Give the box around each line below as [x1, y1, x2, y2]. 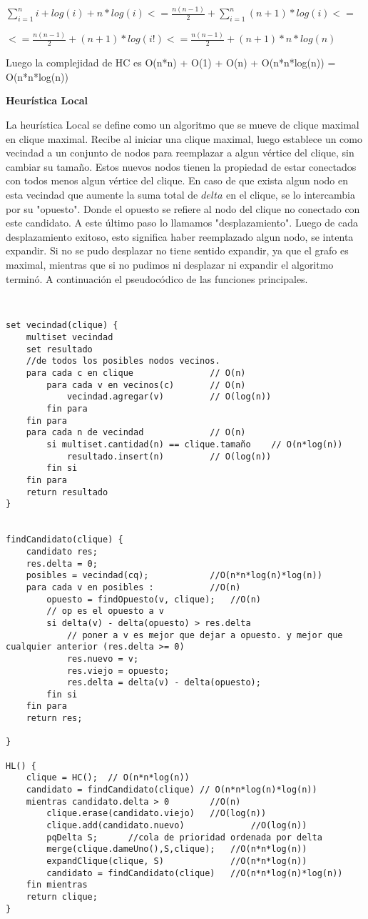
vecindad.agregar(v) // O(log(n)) [66, 392, 272, 402]
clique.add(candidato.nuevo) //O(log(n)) [46, 820, 307, 831]
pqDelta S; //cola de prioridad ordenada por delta [46, 832, 322, 843]
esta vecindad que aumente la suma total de [6, 187, 198, 202]
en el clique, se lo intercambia [226, 187, 355, 202]
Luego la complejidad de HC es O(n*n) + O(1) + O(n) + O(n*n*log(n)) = [6, 55, 336, 70]
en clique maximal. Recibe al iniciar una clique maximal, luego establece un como [6, 131, 362, 146]
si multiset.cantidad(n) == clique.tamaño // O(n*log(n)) [46, 439, 343, 450]
